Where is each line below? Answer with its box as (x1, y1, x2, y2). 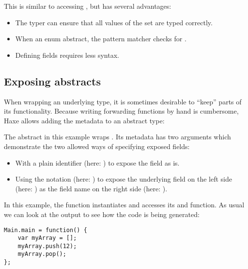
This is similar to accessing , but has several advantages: (4, 1, 171, 11)
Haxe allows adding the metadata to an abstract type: (4, 115, 165, 125)
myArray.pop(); (17, 251, 66, 258)
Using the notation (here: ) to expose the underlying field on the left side (15, 174, 232, 184)
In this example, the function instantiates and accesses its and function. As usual (4, 200, 245, 210)
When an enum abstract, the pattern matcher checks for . (15, 34, 186, 44)
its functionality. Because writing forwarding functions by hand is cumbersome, (4, 106, 239, 116)
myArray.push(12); (17, 242, 77, 250)
